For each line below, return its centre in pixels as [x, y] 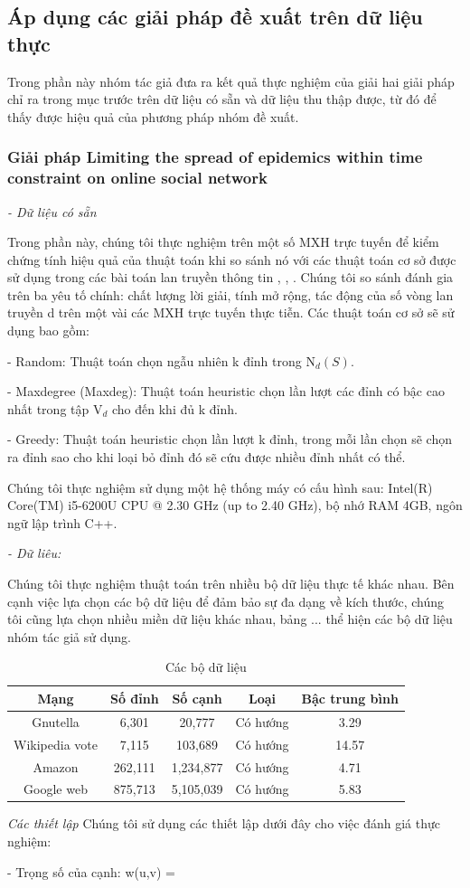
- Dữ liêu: [34, 553]
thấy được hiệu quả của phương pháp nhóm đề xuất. [153, 116]
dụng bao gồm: [49, 331]
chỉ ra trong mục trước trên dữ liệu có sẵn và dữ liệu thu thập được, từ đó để [222, 99]
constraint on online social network [137, 178]
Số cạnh [197, 698]
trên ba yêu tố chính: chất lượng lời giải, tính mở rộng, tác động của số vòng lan [230, 294]
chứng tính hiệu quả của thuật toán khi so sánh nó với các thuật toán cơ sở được [232, 259]
